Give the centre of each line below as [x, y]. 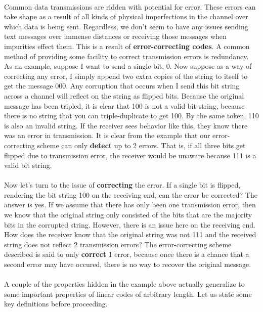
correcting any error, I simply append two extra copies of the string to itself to [126, 76]
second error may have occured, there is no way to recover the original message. [128, 264]
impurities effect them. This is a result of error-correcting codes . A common [127, 46]
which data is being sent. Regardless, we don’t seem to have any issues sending [126, 26]
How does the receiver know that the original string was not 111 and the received [130, 234]
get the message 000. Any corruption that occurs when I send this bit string [122, 86]
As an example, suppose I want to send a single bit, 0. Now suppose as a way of [128, 66]
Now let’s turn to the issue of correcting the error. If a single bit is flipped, [122, 185]
